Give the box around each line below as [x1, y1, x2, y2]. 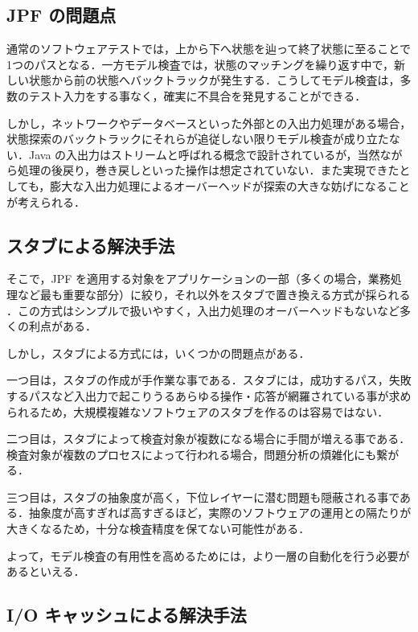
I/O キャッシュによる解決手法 [6, 602, 247, 627]
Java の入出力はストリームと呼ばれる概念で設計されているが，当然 [28, 146, 380, 162]
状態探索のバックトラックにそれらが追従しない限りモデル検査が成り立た [6, 130, 389, 147]
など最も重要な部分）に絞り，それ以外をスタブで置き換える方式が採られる [17, 285, 411, 302]
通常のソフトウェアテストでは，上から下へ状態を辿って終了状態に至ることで [6, 40, 411, 57]
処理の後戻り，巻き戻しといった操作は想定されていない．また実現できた [17, 162, 400, 179]
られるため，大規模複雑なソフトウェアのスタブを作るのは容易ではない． [6, 403, 389, 420]
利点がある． [28, 318, 96, 334]
